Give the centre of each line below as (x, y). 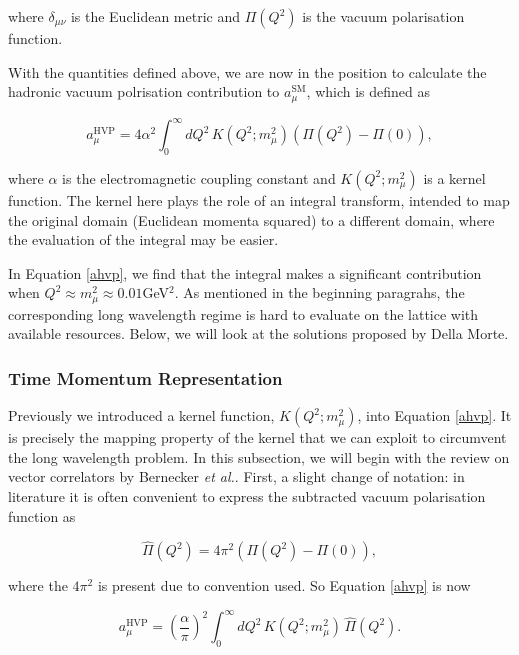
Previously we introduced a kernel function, (141, 415)
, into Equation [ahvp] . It (434, 415)
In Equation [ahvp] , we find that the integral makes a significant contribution (245, 272)
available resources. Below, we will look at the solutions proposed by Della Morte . (258, 333)
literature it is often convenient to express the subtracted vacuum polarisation (247, 495)
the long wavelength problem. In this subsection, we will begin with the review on (259, 456)
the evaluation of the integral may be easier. (143, 239)
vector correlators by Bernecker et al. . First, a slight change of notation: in (236, 476)
